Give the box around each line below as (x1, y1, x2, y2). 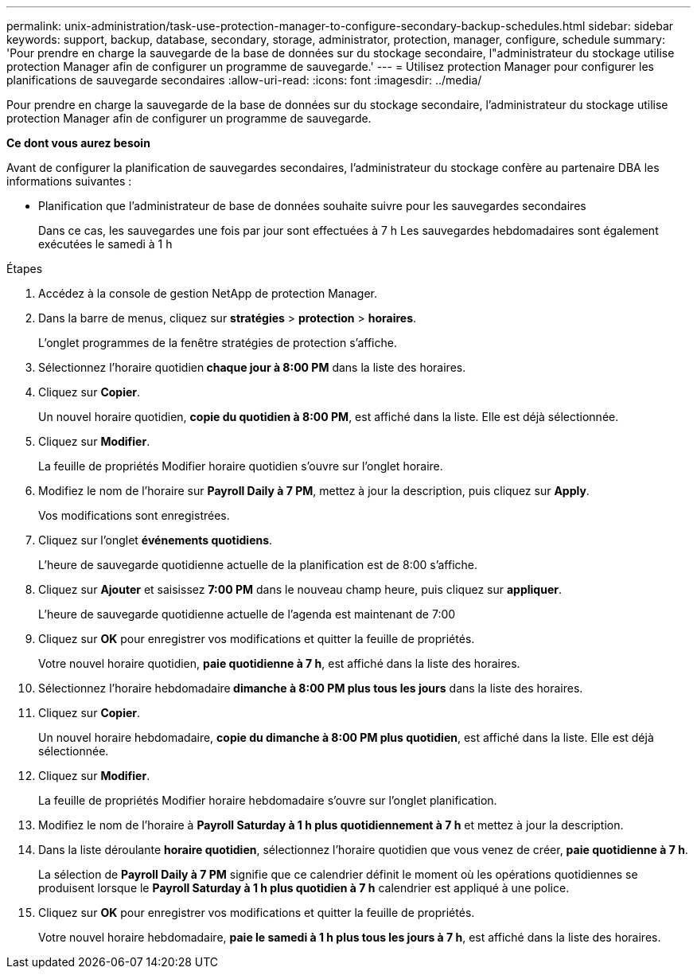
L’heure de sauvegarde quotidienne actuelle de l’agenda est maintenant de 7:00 (38, 607, 456, 621)
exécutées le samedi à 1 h (38, 237, 173, 251)
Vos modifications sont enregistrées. (38, 509, 230, 522)
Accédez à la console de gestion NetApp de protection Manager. (38, 287, 378, 300)
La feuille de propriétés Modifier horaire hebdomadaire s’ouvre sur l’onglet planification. (38, 794, 497, 807)
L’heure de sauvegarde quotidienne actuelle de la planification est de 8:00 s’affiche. (38, 558, 478, 571)
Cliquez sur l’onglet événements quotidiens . (38, 533, 273, 547)
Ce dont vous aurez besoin (6, 136, 150, 150)
